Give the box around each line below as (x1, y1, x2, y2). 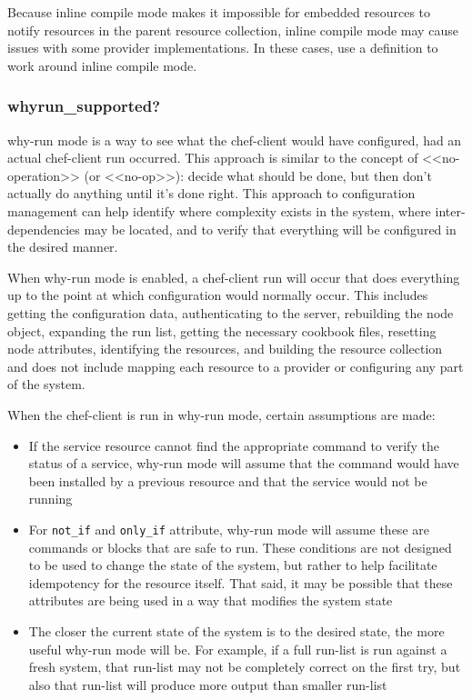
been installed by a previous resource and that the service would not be (28, 471, 427, 490)
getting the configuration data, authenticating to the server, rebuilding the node (7, 303, 454, 322)
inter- (435, 201, 466, 220)
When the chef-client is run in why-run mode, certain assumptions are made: (7, 405, 436, 424)
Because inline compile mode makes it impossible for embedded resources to (7, 3, 431, 21)
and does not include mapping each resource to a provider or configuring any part (7, 356, 464, 375)
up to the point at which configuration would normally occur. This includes (7, 285, 428, 305)
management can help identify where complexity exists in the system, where (7, 201, 431, 220)
